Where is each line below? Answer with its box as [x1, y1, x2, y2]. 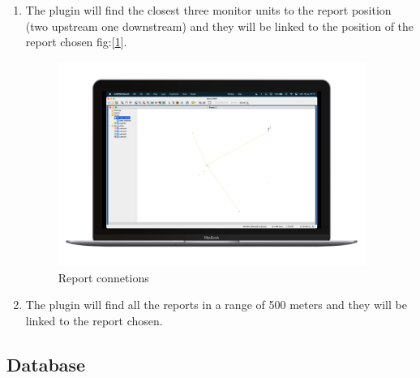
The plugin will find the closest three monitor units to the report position [25, 2, 392, 18]
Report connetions [58, 268, 149, 286]
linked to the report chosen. [25, 312, 163, 329]
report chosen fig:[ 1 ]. [25, 33, 127, 50]
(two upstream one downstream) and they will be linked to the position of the [25, 17, 414, 34]
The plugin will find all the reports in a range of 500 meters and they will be [25, 296, 407, 313]
